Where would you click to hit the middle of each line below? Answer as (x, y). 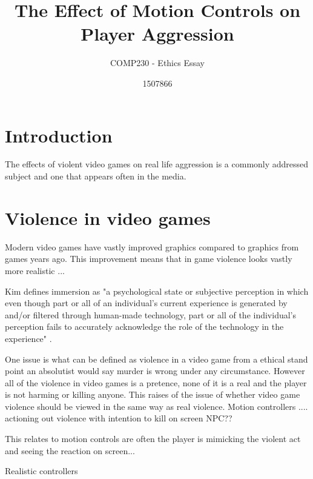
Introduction (59, 135)
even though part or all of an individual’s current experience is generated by (146, 303)
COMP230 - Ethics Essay (157, 63)
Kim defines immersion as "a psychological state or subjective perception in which (157, 291)
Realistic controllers (41, 471)
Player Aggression (157, 34)
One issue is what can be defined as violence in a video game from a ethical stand (156, 359)
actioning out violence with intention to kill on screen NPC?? (119, 418)
